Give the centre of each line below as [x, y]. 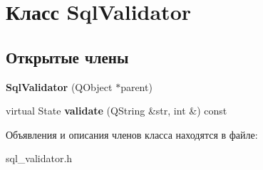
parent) [136, 86]
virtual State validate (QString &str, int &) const [117, 111]
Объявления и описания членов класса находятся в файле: [132, 134]
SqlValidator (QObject [59, 86]
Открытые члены [67, 57]
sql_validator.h [39, 158]
